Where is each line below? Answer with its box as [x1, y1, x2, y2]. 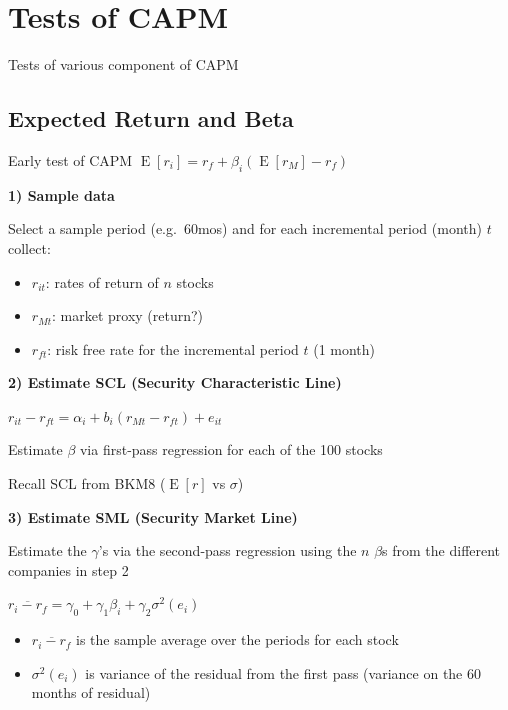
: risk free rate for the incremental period [47, 338, 299, 359]
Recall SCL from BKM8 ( [8, 473, 166, 494]
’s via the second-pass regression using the [98, 540, 357, 561]
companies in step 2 [8, 559, 129, 580]
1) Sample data [8, 184, 115, 205]
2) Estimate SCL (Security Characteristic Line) [8, 372, 342, 393]
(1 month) [313, 338, 376, 359]
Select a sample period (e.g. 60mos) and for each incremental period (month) [8, 218, 482, 239]
